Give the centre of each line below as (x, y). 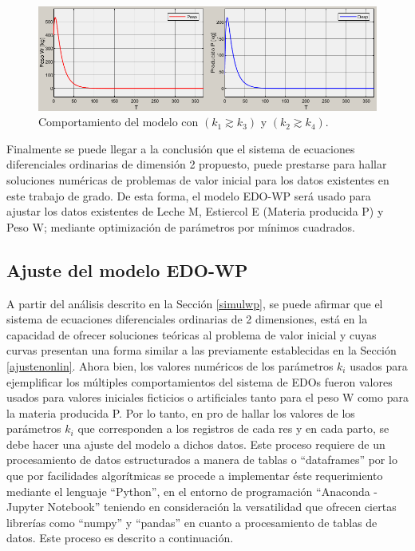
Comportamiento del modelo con (119, 122)
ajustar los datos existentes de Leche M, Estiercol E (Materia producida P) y (195, 211)
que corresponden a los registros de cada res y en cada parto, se (233, 428)
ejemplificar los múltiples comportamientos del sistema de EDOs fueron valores (200, 381)
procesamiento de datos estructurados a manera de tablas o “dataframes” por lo (202, 460)
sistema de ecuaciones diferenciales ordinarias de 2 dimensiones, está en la (187, 319)
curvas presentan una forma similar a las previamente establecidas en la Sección (202, 350)
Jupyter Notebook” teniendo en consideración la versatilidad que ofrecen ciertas (202, 507)
